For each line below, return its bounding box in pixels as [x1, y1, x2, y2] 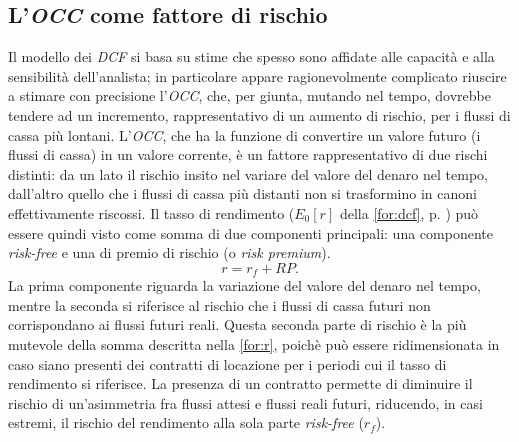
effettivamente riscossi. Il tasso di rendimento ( [8, 202, 295, 223]
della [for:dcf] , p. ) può [339, 202, 479, 223]
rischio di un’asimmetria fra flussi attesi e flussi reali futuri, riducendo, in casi [8, 392, 483, 413]
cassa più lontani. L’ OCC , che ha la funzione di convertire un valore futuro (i [8, 124, 481, 145]
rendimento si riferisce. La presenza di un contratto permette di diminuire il [8, 373, 473, 394]
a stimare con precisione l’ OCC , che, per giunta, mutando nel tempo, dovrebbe [8, 85, 491, 106]
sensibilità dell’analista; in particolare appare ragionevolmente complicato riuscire [8, 65, 507, 86]
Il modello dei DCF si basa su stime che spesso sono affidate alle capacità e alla [8, 46, 495, 67]
